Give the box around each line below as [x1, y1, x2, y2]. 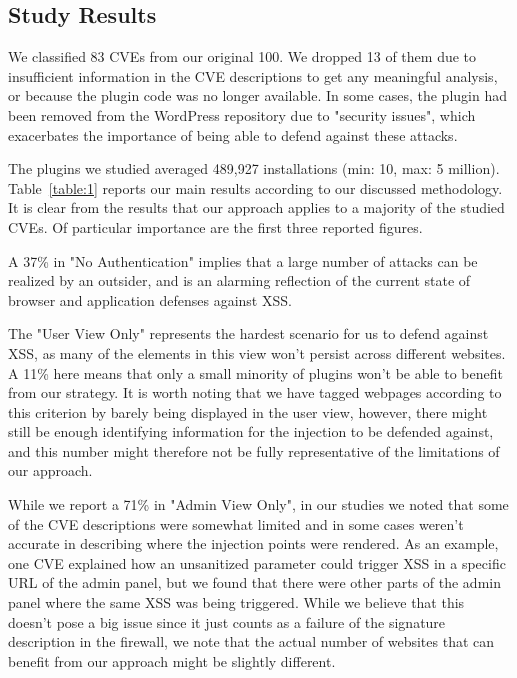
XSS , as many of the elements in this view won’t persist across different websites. [8, 342, 506, 363]
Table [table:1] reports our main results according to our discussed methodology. [8, 177, 503, 198]
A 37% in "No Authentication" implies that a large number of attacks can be [8, 250, 478, 271]
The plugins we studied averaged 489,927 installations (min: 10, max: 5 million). [8, 158, 500, 179]
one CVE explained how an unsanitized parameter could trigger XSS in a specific [8, 552, 506, 573]
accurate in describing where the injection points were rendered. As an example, [8, 533, 499, 554]
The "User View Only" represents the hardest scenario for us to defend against [8, 323, 489, 344]
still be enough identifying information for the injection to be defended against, [8, 421, 494, 442]
